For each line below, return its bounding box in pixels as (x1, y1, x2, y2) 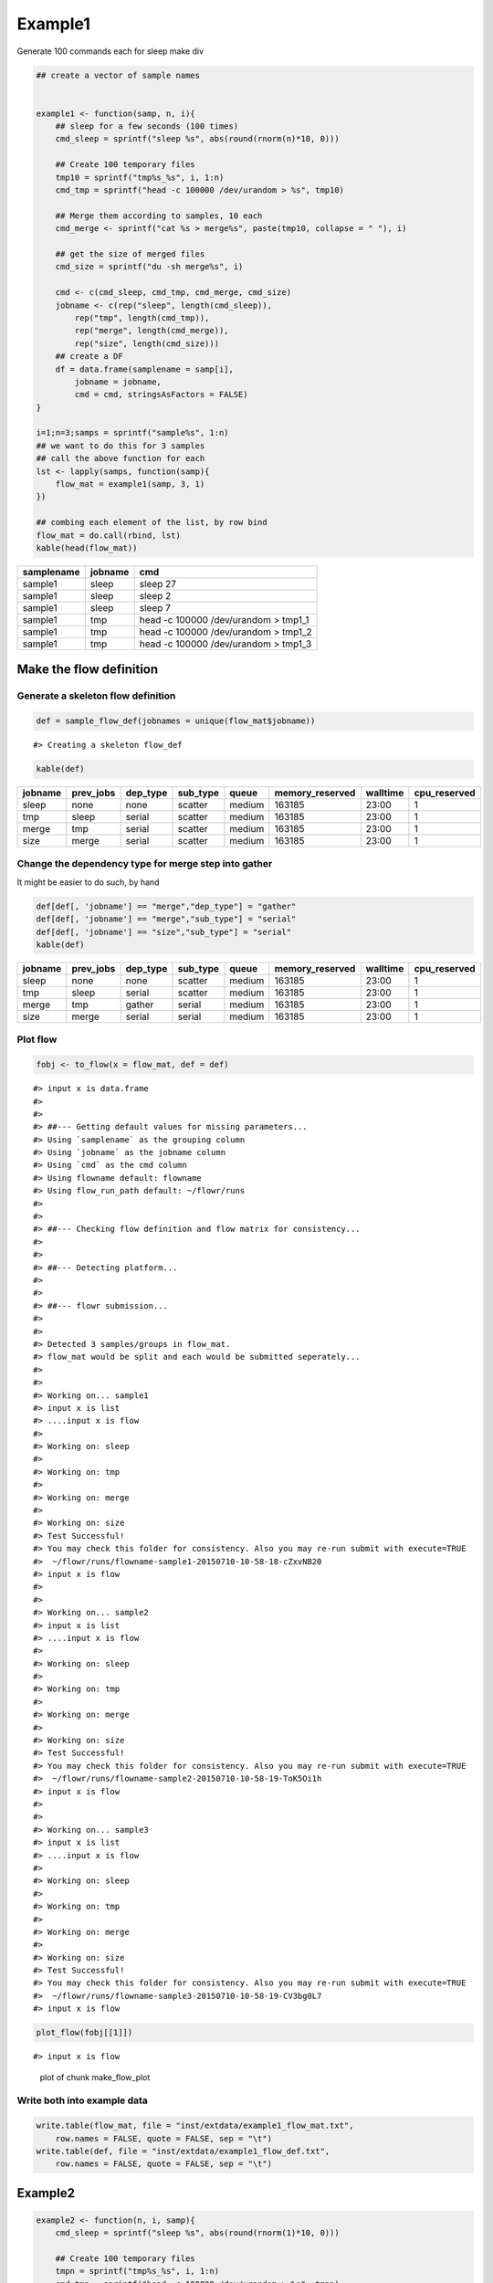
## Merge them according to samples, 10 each (55, 210, 263, 221)
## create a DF (55, 352, 123, 362)
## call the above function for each (36, 453, 205, 464)
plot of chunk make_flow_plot (39, 2071, 151, 2082)
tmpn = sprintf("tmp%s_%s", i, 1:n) (55, 2266, 219, 2277)
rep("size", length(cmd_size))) (74, 338, 219, 349)
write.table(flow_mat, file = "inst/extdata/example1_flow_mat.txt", (36, 2120, 354, 2131)
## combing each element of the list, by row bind (36, 517, 268, 528)
